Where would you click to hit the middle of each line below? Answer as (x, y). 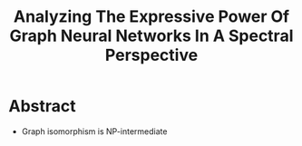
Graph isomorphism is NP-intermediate (94, 131)
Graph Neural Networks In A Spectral (151, 36)
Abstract (42, 107)
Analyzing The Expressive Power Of (151, 17)
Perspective (151, 55)
